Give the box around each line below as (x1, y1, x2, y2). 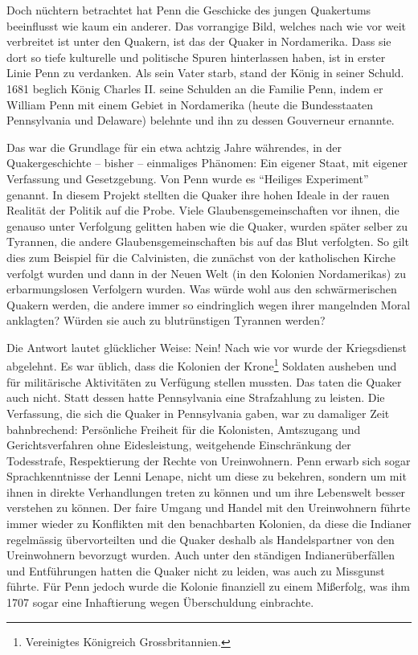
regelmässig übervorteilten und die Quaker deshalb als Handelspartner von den (6, 530, 395, 547)
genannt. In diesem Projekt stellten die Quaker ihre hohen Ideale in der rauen (6, 186, 390, 203)
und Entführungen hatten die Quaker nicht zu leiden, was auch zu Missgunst (6, 562, 385, 579)
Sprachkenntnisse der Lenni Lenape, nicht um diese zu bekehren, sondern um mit (6, 468, 407, 485)
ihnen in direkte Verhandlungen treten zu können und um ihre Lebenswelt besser (6, 483, 406, 500)
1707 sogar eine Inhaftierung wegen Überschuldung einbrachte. (6, 594, 314, 611)
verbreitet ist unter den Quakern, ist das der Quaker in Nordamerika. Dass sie (6, 33, 391, 50)
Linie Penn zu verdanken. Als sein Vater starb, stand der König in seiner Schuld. (6, 64, 404, 81)
